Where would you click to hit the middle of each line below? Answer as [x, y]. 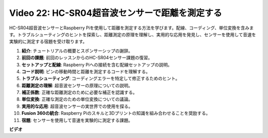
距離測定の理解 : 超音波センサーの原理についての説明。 [77, 85]
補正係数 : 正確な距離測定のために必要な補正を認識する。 [79, 92]
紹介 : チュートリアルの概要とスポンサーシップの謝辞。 [77, 51]
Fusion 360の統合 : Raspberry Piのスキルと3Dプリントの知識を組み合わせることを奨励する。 [116, 113]
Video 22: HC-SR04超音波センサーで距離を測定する [116, 13]
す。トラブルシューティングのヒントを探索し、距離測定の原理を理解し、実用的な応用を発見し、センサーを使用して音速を [133, 34]
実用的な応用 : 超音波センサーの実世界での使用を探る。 [77, 106]
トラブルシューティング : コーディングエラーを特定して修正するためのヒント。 [101, 78]
